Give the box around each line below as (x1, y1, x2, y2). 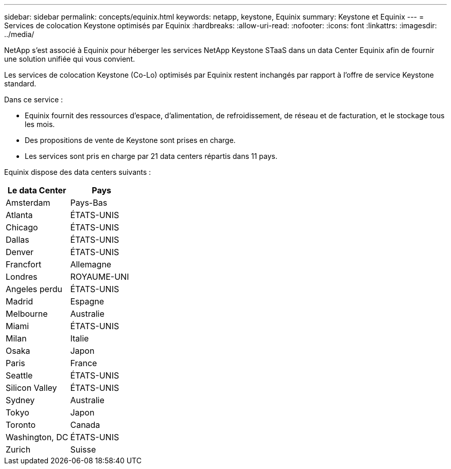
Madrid (6, 296, 33, 306)
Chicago (6, 222, 38, 232)
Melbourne (6, 309, 48, 319)
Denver (6, 247, 34, 257)
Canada (70, 420, 100, 430)
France (70, 358, 97, 368)
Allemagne (70, 259, 112, 269)
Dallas (6, 234, 29, 245)
